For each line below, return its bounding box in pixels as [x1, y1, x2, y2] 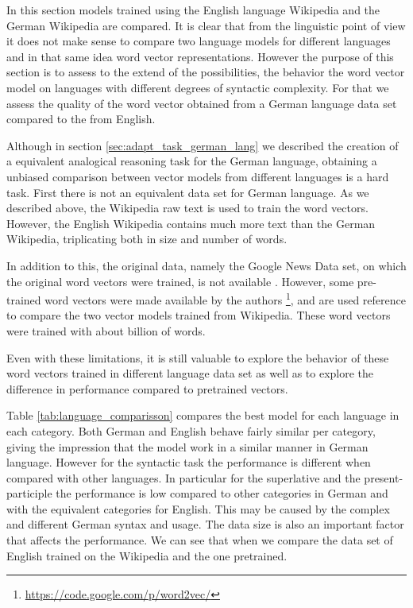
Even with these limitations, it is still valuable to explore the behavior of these [6, 349, 389, 366]
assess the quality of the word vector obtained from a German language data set [6, 95, 397, 111]
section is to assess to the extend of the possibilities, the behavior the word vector [6, 64, 405, 80]
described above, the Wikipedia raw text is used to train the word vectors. [6, 199, 369, 216]
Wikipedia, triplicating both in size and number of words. [6, 230, 288, 247]
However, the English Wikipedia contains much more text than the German [6, 215, 376, 231]
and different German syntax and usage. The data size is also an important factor [6, 516, 404, 532]
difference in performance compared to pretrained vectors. [6, 380, 288, 397]
